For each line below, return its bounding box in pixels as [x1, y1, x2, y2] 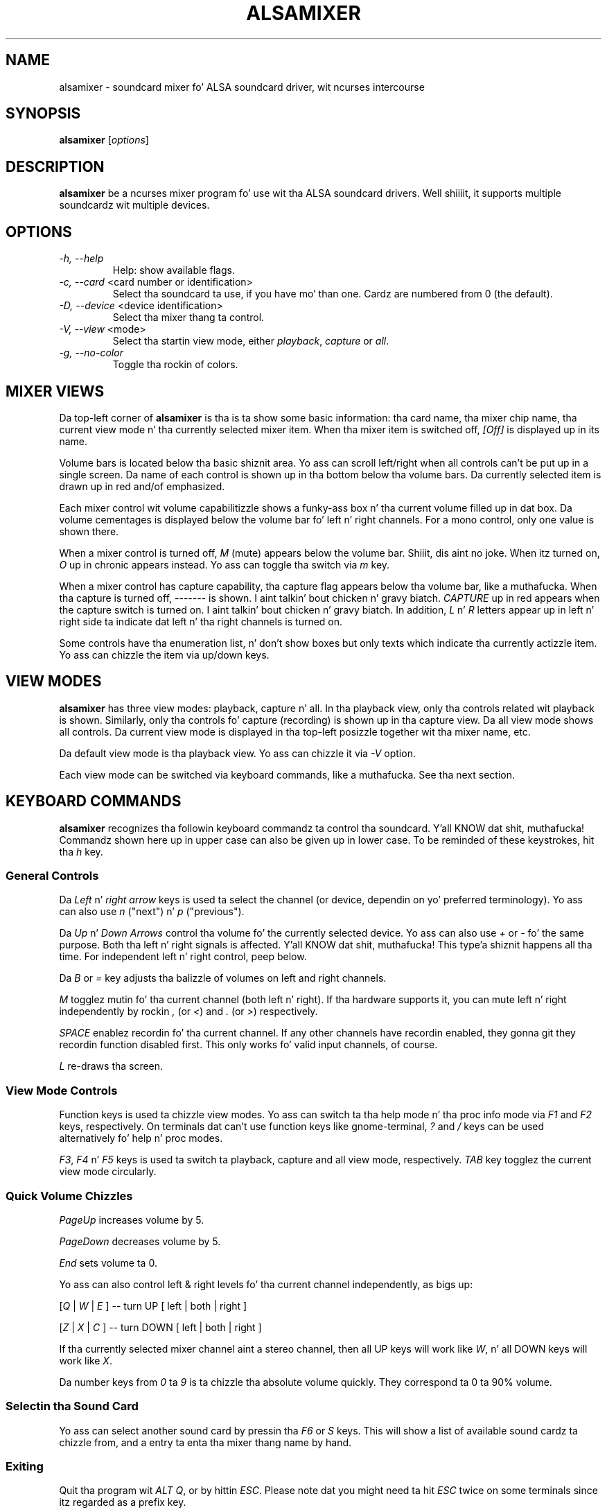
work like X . [59, 1354, 112, 1366]
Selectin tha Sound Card [6, 1399, 139, 1414]
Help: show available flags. [112, 264, 235, 277]
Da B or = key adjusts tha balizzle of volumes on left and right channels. [59, 972, 387, 984]
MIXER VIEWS [6, 382, 105, 400]
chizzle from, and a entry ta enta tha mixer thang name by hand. [59, 1436, 352, 1448]
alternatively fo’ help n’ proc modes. [59, 1132, 223, 1145]
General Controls [6, 869, 99, 883]
